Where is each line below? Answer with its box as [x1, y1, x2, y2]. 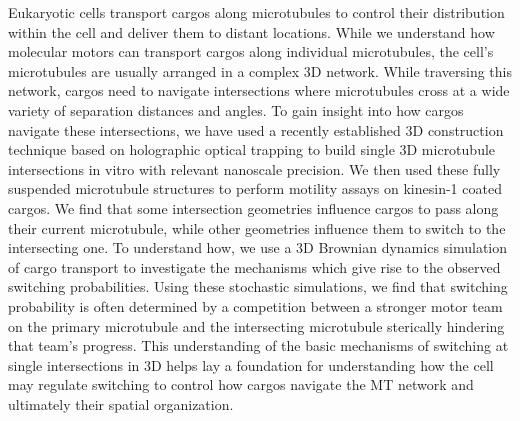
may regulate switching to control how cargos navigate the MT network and [8, 374, 474, 395]
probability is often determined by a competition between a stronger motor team [8, 295, 503, 316]
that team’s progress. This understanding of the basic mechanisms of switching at [8, 335, 509, 356]
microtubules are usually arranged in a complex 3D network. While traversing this [8, 60, 513, 81]
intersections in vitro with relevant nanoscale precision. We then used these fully [8, 158, 501, 179]
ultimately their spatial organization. [8, 393, 234, 414]
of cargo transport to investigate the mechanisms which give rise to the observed [8, 256, 501, 277]
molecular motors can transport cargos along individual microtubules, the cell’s [8, 41, 494, 62]
